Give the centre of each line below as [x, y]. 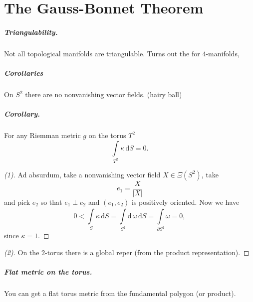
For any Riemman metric [42, 135]
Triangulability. [31, 32]
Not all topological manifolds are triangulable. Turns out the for [102, 53]
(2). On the [22, 252]
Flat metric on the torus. [48, 271]
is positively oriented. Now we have [186, 202]
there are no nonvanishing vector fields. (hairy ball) [104, 94]
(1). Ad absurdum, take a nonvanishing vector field [82, 174]
